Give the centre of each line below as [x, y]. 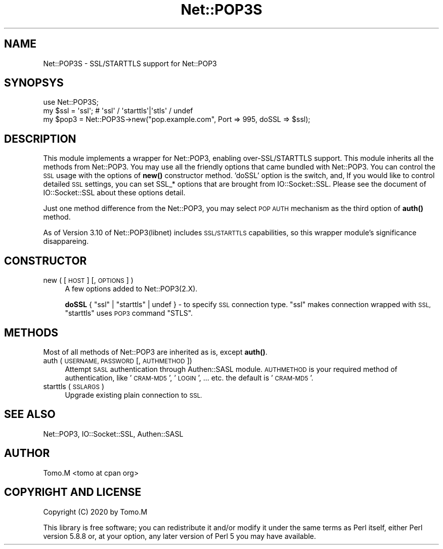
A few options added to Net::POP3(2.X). [131, 289]
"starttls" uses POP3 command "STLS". [129, 313]
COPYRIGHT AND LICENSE [73, 492]
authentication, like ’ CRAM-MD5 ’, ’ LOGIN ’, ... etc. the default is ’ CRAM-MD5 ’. [189, 377]
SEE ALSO [30, 414]
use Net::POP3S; [71, 102]
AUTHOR [27, 453]
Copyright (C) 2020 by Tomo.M [95, 512]
